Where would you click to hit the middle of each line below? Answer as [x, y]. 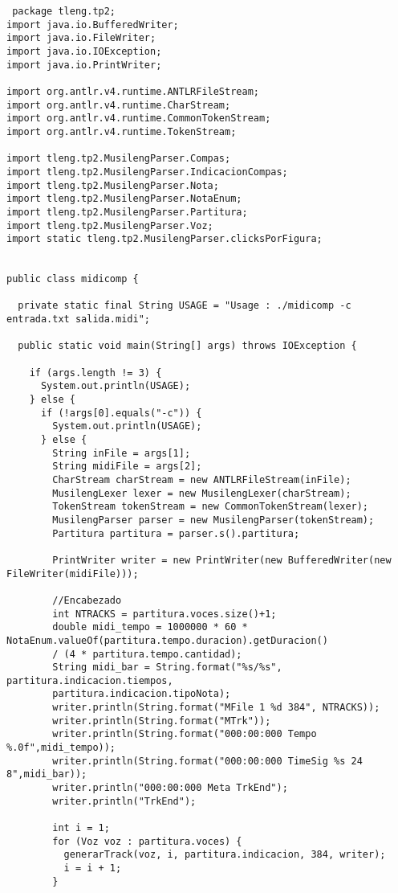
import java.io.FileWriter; [81, 38]
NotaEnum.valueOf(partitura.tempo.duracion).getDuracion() [167, 640]
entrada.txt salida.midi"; [78, 320]
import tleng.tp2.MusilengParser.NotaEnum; [124, 199]
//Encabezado [87, 600]
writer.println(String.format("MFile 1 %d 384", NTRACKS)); [216, 708]
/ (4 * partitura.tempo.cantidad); [147, 654]
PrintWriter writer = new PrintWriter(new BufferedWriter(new [222, 560]
